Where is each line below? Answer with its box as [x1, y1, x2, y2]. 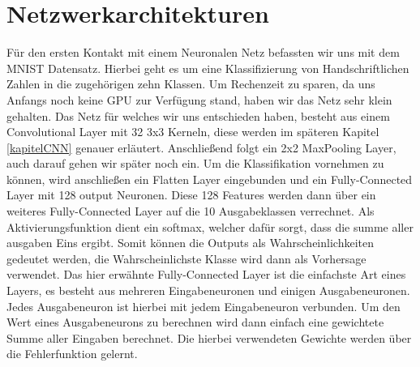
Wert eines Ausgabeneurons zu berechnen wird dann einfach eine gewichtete [6, 314, 384, 331]
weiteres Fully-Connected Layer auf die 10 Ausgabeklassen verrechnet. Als [6, 203, 375, 220]
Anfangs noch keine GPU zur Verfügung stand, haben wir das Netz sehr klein [6, 91, 392, 108]
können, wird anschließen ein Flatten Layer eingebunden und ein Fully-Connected [6, 170, 413, 187]
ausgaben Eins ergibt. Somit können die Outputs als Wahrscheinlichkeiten [6, 234, 374, 251]
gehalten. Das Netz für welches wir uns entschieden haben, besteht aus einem [6, 107, 390, 124]
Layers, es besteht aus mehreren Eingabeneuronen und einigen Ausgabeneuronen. [6, 282, 410, 299]
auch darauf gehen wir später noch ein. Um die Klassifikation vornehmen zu [6, 155, 384, 172]
